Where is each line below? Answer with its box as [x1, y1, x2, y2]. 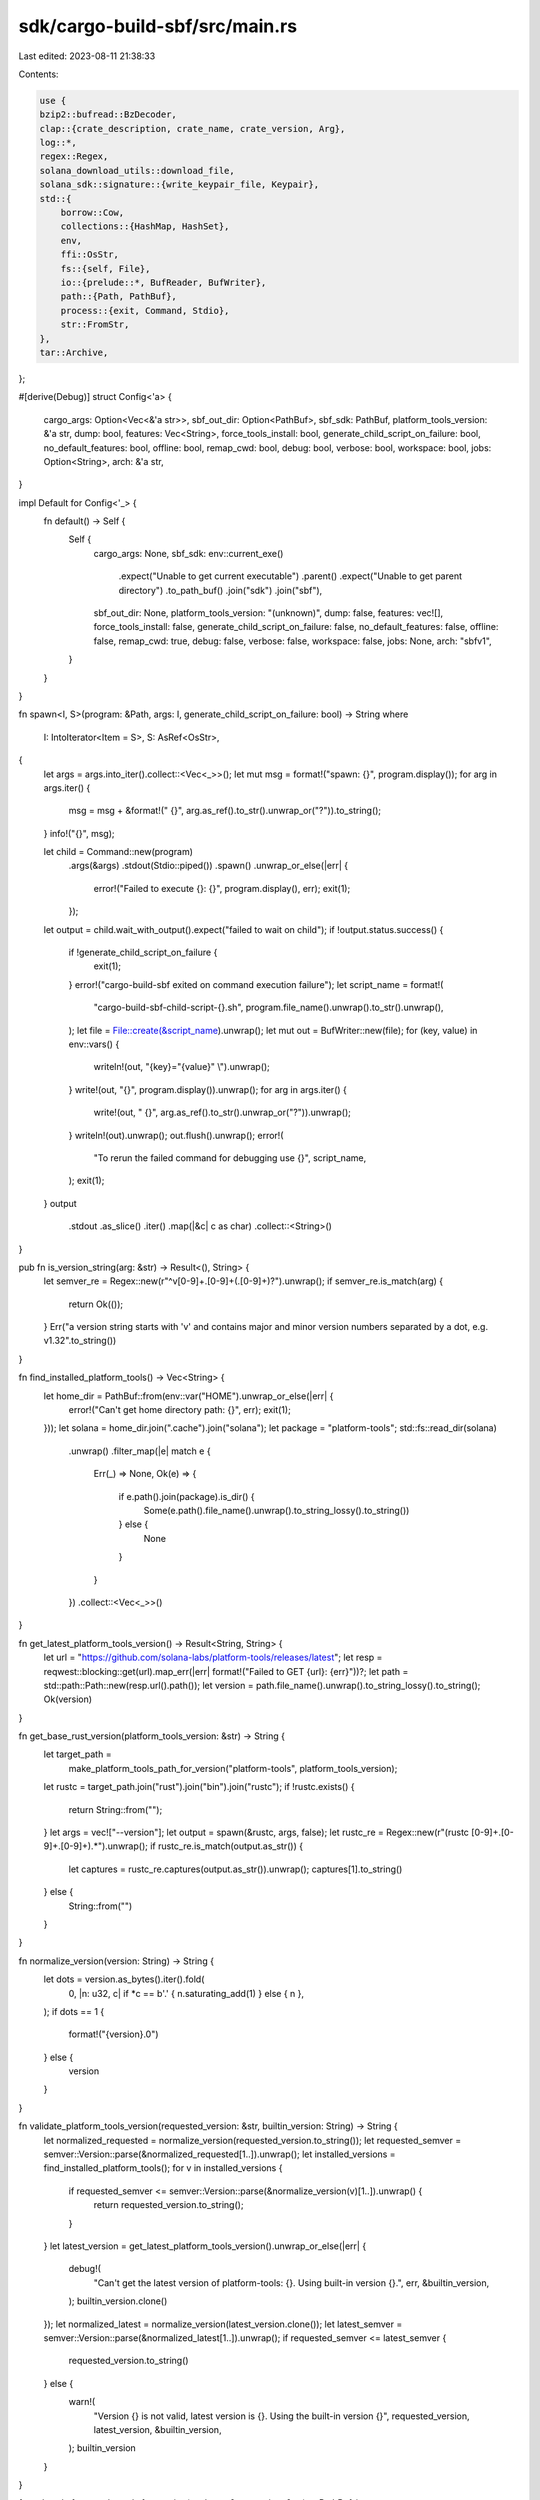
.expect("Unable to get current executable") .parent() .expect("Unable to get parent [118, 570, 463, 582]
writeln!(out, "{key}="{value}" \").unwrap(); [93, 1061, 270, 1073]
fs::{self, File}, [60, 263, 151, 274]
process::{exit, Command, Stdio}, [60, 305, 230, 316]
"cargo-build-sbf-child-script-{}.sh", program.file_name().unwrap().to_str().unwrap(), [93, 1001, 444, 1014]
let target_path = [43, 1748, 112, 1760]
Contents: [18, 68, 59, 80]
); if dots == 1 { [43, 2005, 105, 2017]
